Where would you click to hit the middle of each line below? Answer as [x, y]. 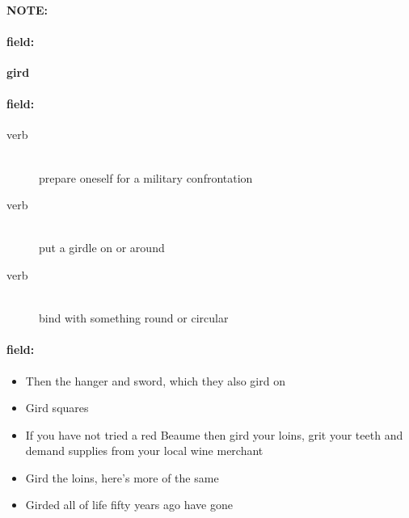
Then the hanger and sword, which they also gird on [155, 380]
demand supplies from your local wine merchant [144, 451]
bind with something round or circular [134, 318]
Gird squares [57, 408]
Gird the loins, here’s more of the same [122, 477]
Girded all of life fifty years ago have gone [129, 505]
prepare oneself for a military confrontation [146, 177]
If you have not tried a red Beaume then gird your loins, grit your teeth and [214, 434]
